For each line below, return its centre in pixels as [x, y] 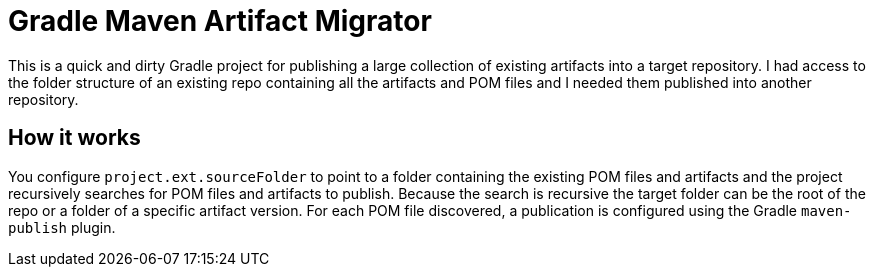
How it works [74, 138]
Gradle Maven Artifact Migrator [220, 21]
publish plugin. [62, 227]
